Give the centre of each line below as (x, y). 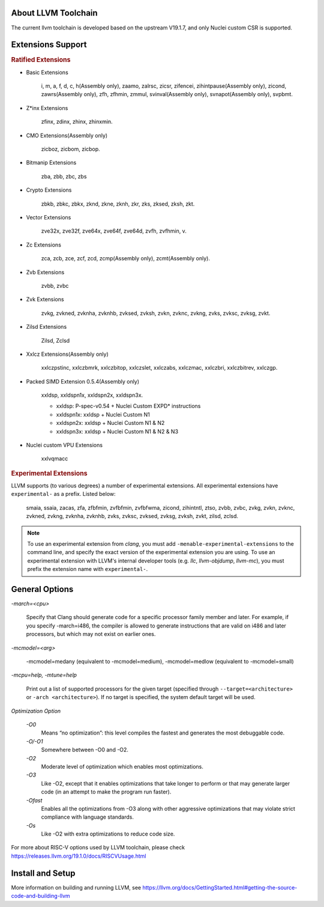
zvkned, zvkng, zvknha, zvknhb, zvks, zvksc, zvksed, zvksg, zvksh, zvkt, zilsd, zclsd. (132, 516)
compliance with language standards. (88, 817)
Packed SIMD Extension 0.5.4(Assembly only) (83, 381)
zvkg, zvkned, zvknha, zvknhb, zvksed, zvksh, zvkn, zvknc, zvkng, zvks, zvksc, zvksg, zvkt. (156, 313)
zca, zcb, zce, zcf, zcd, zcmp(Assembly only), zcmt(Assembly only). (125, 258)
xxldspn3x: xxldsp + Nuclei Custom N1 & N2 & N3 (117, 431)
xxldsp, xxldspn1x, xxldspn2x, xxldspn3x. (92, 395)
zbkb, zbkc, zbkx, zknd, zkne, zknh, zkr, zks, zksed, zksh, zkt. (118, 204)
